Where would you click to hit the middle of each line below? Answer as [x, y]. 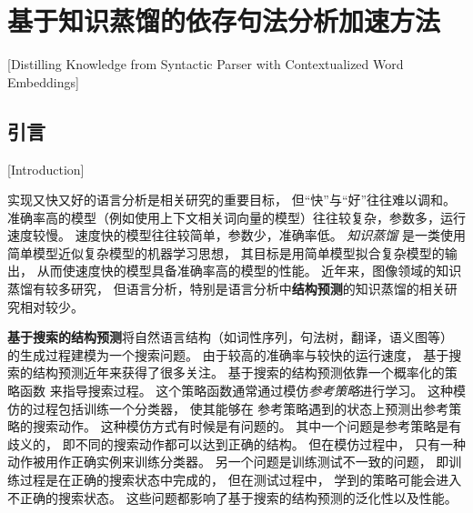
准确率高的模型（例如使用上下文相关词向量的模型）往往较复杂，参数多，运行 [236, 217]
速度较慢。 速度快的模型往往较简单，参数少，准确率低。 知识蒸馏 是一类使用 [236, 235]
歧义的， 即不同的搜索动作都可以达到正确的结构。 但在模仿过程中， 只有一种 [236, 443]
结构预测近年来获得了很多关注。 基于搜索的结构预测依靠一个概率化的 [238, 372]
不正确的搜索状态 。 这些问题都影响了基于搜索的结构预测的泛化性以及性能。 [232, 497]
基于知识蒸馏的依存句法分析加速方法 [224, 20]
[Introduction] [46, 169]
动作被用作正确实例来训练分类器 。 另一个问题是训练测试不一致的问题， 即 [228, 462]
